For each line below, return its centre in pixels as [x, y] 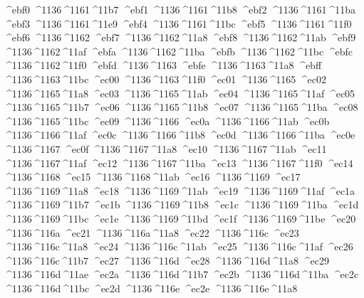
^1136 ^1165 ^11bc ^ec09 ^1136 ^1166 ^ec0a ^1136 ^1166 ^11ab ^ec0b [167, 121]
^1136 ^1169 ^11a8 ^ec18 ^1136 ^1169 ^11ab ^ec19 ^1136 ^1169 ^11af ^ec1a [180, 190]
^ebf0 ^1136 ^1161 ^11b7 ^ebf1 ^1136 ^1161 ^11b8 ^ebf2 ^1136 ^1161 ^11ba [180, 9]
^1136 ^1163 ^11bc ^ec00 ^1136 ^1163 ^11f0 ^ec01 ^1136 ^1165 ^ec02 [165, 79]
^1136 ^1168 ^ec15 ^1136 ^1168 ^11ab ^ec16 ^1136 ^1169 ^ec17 [152, 177]
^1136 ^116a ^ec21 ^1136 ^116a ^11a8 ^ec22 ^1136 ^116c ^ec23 [151, 232]
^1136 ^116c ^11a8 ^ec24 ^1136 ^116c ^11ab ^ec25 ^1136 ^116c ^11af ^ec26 [178, 246]
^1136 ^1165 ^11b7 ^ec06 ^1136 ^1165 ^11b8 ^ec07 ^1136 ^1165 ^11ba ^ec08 [181, 107]
